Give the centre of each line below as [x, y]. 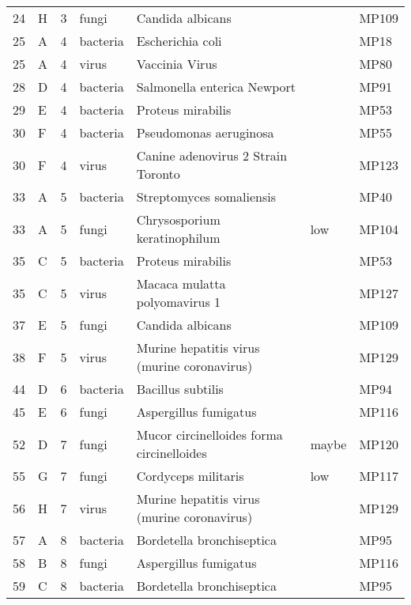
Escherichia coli [179, 41]
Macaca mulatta [181, 284]
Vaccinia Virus [177, 64]
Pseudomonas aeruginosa [205, 132]
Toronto [158, 174]
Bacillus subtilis [180, 389]
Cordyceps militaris [190, 476]
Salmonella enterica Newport [216, 87]
